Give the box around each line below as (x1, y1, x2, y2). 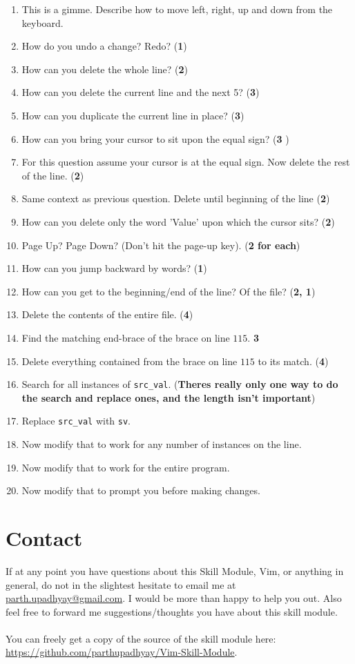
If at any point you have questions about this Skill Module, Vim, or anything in (6, 563, 344, 578)
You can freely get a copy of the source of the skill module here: (6, 631, 276, 645)
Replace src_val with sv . (21, 413, 131, 428)
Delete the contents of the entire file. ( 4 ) (21, 307, 193, 322)
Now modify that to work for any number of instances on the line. (21, 437, 302, 451)
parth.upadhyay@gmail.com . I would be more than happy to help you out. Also (6, 591, 342, 605)
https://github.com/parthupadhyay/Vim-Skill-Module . (6, 645, 238, 659)
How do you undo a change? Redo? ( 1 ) (21, 39, 187, 53)
